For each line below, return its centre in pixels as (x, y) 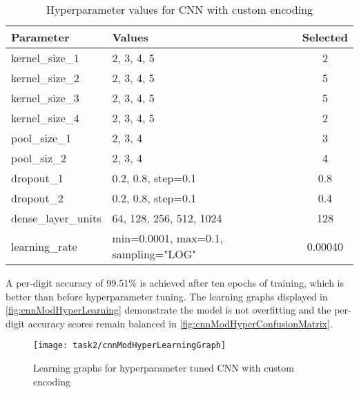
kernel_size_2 (45, 78)
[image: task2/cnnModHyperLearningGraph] (130, 346)
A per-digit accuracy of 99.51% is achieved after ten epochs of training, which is (175, 282)
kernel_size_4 (45, 118)
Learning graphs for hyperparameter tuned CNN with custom (164, 368)
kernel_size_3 (45, 98)
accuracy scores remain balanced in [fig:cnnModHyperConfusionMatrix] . (180, 323)
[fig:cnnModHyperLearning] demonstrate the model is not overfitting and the (168, 310)
